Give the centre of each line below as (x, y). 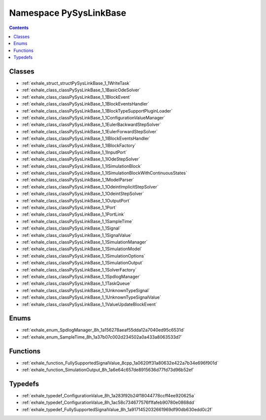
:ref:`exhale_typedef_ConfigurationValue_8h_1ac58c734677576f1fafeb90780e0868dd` (108, 403)
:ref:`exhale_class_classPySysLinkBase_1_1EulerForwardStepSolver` (89, 131)
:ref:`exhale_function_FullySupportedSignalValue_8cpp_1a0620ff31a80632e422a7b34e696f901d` (120, 363)
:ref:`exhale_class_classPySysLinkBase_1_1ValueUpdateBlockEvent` (89, 304)
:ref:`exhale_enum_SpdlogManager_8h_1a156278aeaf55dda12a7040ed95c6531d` (103, 330)
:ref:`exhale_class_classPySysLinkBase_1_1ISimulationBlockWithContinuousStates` (104, 173)
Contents (19, 28)
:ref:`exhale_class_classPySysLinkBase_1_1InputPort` (74, 152)
